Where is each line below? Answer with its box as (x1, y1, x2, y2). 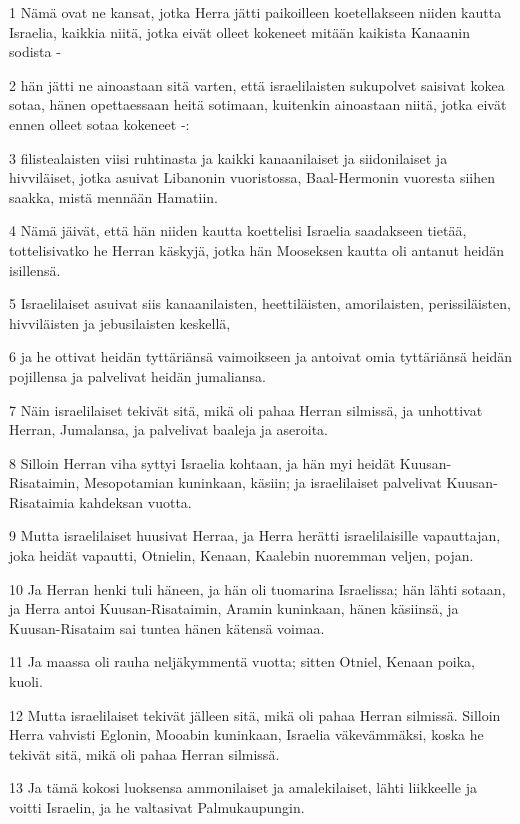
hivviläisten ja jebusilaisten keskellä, (9, 312, 231, 333)
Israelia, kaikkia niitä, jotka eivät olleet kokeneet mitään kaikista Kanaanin (9, 21, 471, 42)
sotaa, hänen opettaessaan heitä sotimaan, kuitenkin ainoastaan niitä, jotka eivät (9, 94, 507, 115)
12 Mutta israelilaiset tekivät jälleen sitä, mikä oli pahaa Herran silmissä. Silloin (9, 704, 501, 725)
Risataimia (9, 491, 75, 512)
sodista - (9, 41, 61, 62)
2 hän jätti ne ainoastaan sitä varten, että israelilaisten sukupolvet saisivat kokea (9, 74, 505, 95)
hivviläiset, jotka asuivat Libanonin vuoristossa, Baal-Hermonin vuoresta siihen (9, 167, 496, 188)
